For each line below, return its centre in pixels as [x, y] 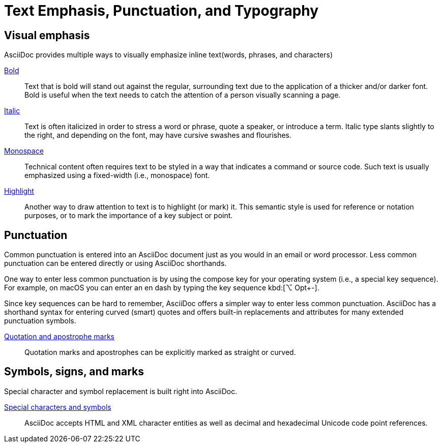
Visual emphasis [47, 35]
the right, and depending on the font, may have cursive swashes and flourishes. [158, 135]
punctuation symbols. [40, 321]
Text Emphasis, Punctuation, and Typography [161, 11]
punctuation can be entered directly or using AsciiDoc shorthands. [115, 263]
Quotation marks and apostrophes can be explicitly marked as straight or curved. [160, 352]
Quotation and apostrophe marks [59, 337]
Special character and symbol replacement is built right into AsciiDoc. [121, 391]
